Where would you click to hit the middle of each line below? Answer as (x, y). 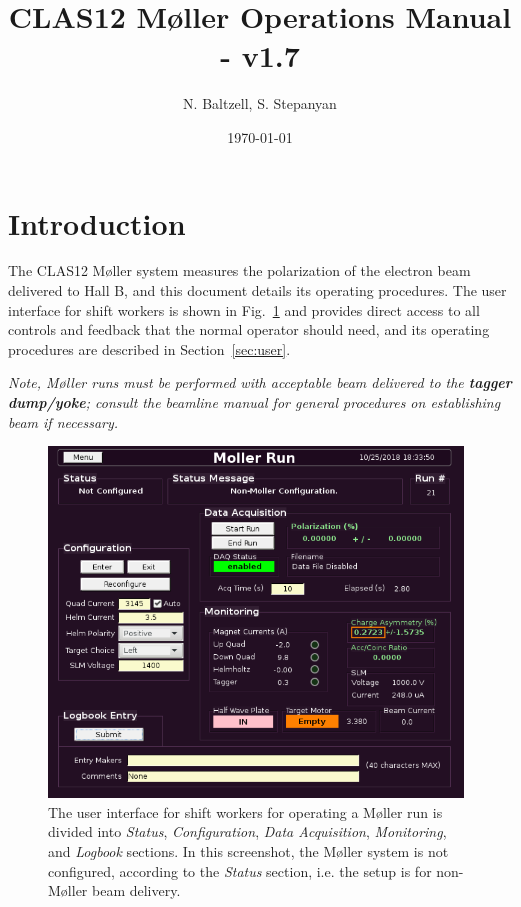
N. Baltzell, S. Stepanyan (260, 103)
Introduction (97, 222)
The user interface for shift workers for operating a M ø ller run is (245, 811)
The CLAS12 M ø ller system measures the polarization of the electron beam (239, 270)
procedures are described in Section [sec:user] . (149, 348)
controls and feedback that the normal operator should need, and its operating (249, 329)
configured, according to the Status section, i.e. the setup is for (240, 870)
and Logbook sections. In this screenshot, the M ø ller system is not (248, 850)
